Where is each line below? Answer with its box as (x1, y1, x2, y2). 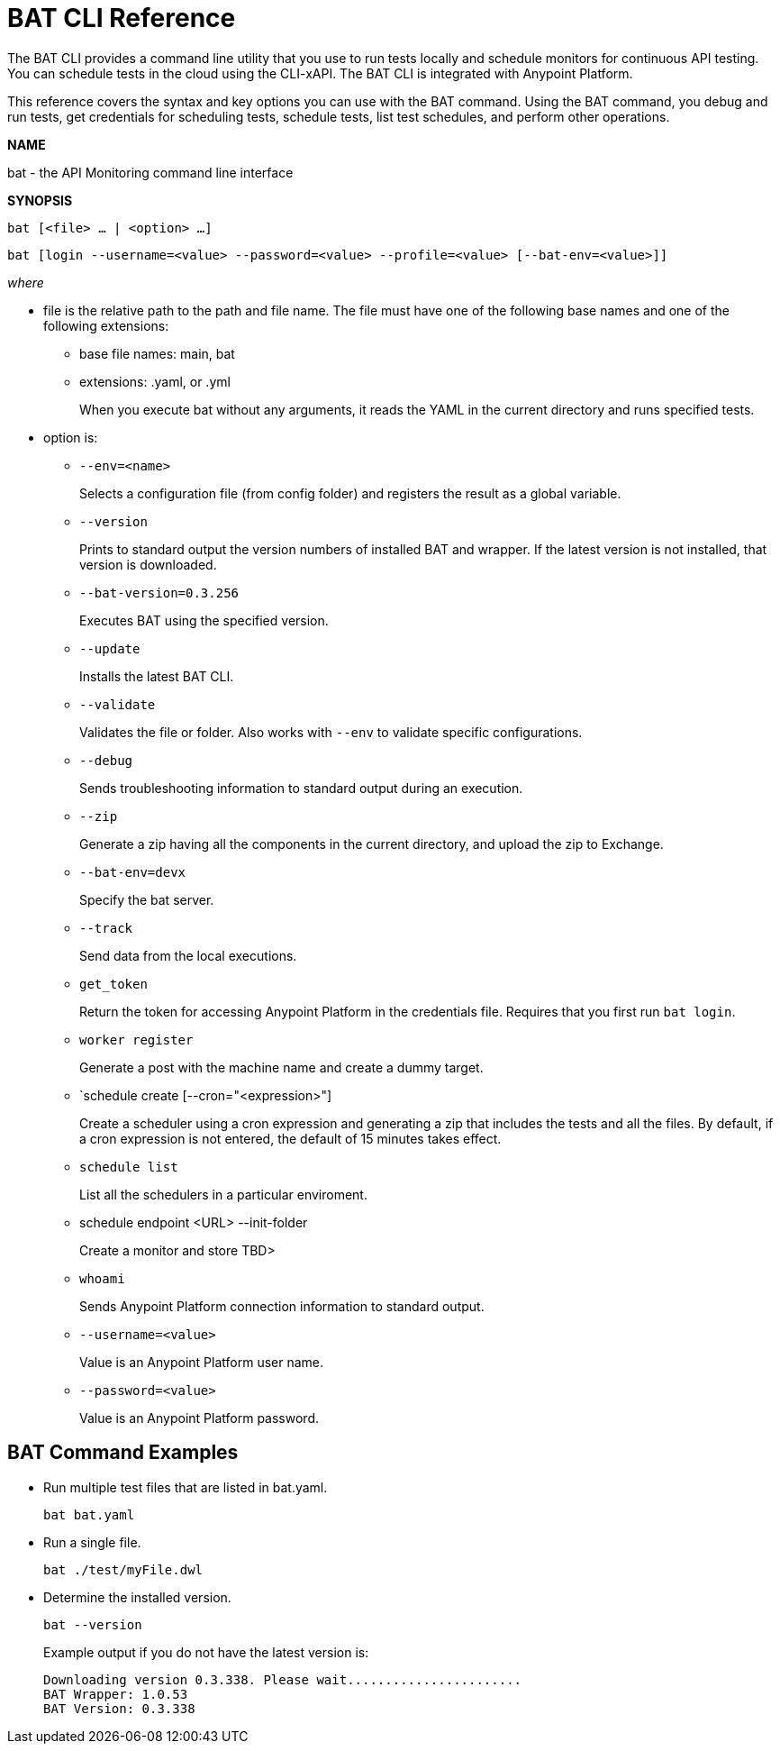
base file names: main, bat (79, 345, 235, 361)
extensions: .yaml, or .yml (79, 373, 231, 389)
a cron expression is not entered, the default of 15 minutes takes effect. (79, 1130, 502, 1146)
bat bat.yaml (43, 1507, 135, 1522)
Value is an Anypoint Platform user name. (79, 1354, 324, 1370)
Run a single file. (43, 1534, 141, 1550)
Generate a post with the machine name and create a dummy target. (79, 1059, 484, 1075)
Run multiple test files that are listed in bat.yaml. (43, 1479, 328, 1495)
